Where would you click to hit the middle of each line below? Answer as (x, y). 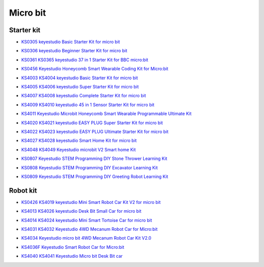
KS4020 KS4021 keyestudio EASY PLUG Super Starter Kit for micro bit (92, 123)
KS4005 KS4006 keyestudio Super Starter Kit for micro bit (80, 87)
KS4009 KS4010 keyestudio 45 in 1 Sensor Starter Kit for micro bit (88, 105)
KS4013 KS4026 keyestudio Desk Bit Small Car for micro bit (81, 211)
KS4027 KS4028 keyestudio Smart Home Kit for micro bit (79, 141)
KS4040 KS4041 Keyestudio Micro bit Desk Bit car (72, 256)
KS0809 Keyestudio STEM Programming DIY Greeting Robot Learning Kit (95, 177)
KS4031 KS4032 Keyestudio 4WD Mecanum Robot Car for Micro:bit (89, 229)
